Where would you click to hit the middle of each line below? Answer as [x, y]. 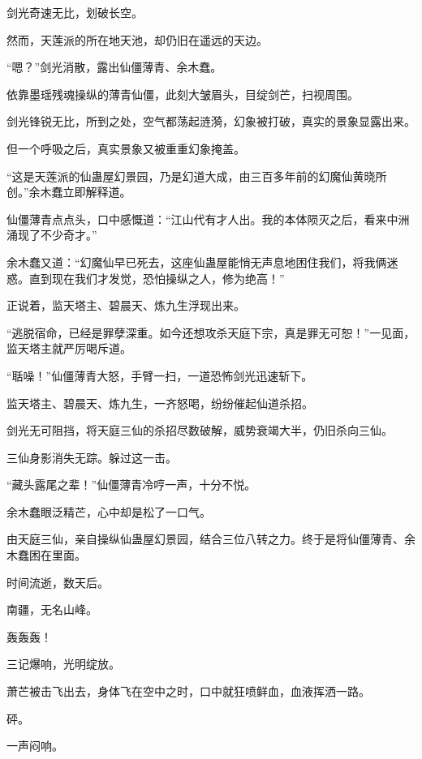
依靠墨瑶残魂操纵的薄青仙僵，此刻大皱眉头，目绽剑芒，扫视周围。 [183, 94]
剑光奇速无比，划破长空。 [75, 12]
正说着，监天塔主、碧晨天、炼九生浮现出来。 [126, 305]
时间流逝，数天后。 [58, 582]
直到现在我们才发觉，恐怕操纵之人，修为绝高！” [157, 278]
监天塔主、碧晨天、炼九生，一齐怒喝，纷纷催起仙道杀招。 [160, 403]
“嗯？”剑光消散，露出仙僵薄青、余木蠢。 [114, 67]
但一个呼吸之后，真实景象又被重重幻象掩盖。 [126, 148]
